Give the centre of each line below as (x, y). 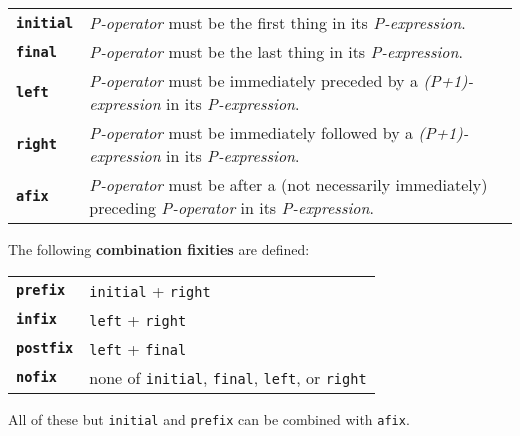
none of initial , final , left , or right (228, 377)
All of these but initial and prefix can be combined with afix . (209, 418)
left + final (138, 348)
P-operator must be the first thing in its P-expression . (277, 22)
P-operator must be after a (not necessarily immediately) (288, 184)
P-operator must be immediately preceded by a (253, 80)
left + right (138, 319)
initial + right (150, 290)
